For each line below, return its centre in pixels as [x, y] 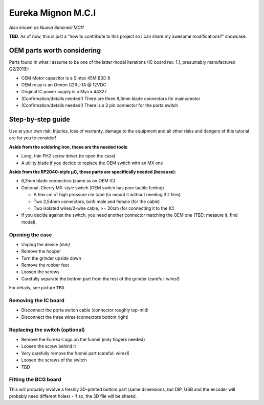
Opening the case [31, 234]
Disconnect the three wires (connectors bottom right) [75, 317]
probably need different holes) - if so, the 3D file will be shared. [73, 396]
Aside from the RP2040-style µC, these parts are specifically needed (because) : [92, 172]
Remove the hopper [41, 251]
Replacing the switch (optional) [47, 329]
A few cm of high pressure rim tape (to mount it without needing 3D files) [107, 195]
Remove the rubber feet [45, 265]
